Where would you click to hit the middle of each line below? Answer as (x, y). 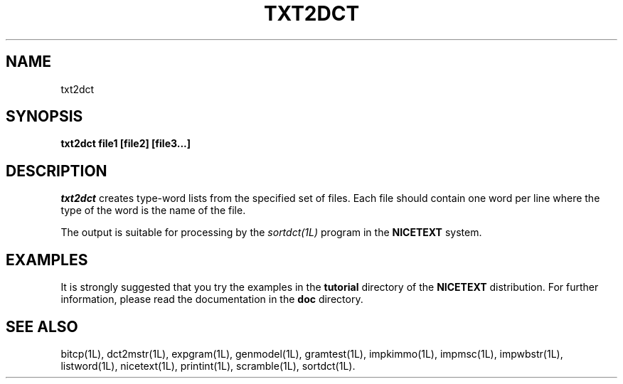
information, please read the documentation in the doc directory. (212, 299)
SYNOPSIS (44, 117)
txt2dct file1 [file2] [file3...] (126, 144)
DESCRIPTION (57, 171)
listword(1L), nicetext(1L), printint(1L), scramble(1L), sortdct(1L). (208, 366)
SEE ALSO (42, 326)
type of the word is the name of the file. (153, 210)
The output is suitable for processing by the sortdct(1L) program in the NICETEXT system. (271, 233)
